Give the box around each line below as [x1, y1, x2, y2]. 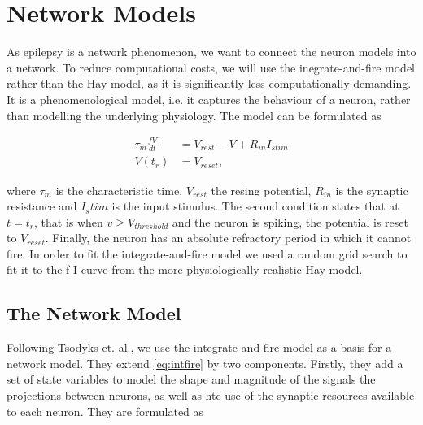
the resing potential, [211, 181, 312, 198]
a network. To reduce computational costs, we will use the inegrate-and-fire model [7, 59, 416, 76]
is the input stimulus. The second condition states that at [111, 197, 399, 215]
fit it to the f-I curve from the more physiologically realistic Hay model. [7, 261, 363, 278]
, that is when [33, 213, 103, 230]
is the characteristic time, [55, 181, 183, 198]
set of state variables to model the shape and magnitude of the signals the [7, 371, 376, 388]
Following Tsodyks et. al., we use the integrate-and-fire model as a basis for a [7, 339, 392, 356]
